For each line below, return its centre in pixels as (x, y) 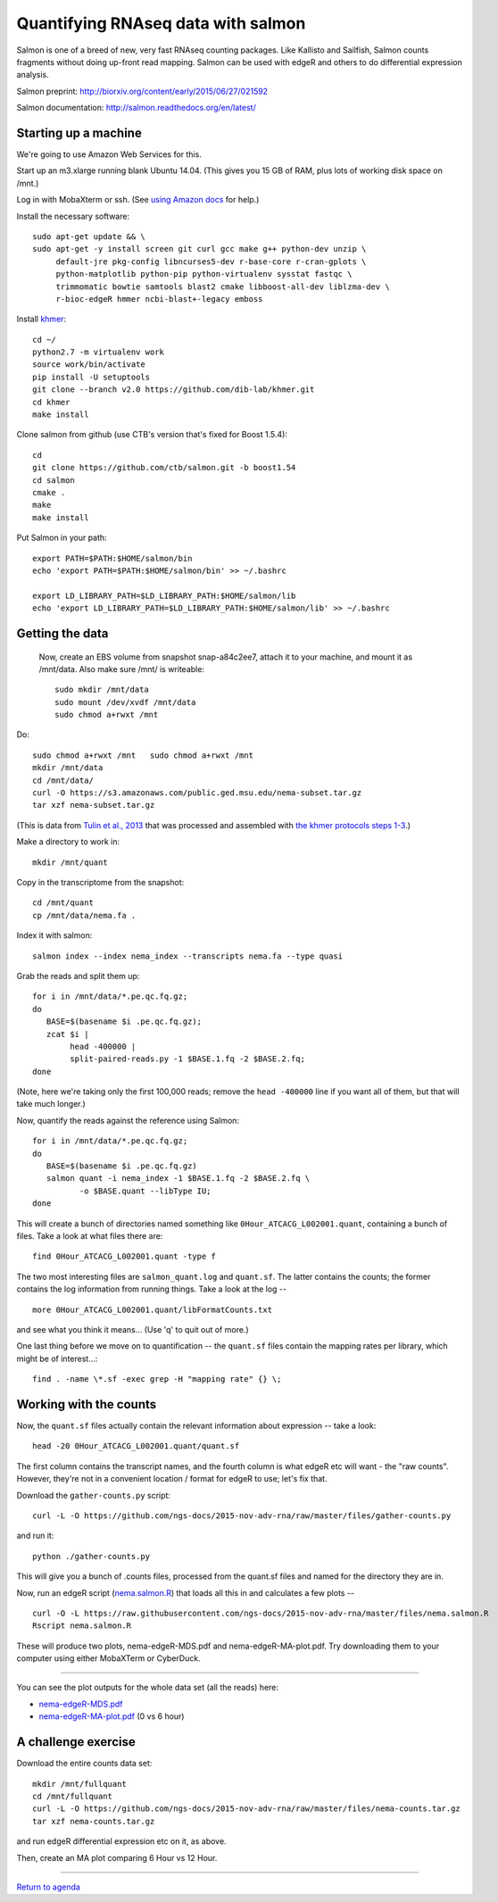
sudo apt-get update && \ (89, 236)
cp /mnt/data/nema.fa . (84, 915)
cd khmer (51, 402)
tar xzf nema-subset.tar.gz (94, 805)
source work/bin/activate (89, 365)
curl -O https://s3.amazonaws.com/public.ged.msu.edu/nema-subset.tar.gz (197, 793)
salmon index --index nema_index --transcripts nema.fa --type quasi (188, 956)
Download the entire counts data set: (84, 1764)
